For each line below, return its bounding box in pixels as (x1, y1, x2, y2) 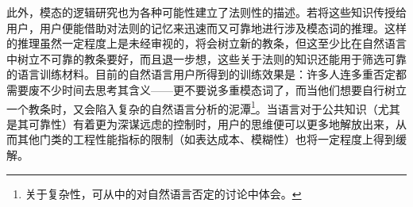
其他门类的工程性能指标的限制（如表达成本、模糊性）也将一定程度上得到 (17, 131, 396, 148)
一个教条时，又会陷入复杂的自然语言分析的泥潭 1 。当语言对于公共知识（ (6, 98, 378, 117)
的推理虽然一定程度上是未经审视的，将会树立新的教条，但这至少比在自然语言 (6, 35, 407, 52)
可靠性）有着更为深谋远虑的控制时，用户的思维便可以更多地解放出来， (28, 115, 396, 132)
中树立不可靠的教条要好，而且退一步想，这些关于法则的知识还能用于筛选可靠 (6, 50, 407, 67)
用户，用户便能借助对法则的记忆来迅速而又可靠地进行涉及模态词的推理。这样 (6, 19, 407, 36)
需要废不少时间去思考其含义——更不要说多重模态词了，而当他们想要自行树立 (6, 81, 407, 98)
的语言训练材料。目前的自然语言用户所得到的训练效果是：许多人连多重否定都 (6, 66, 407, 82)
